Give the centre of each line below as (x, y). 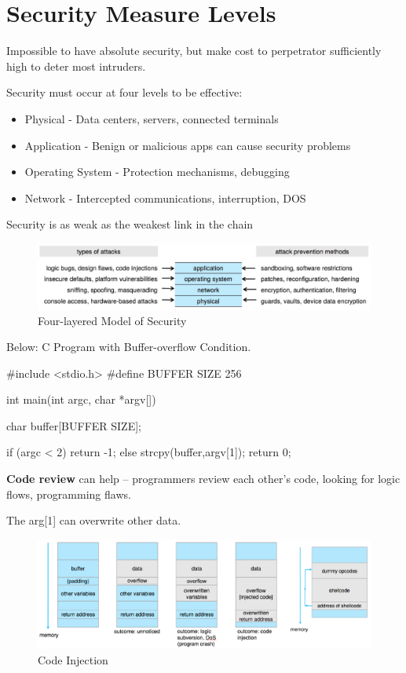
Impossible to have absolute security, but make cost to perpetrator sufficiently (194, 51)
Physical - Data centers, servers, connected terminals (152, 118)
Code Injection (73, 659)
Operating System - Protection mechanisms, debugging (157, 172)
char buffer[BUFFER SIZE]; (74, 425)
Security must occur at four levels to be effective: (124, 92)
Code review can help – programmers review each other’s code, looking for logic (203, 479)
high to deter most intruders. (76, 66)
